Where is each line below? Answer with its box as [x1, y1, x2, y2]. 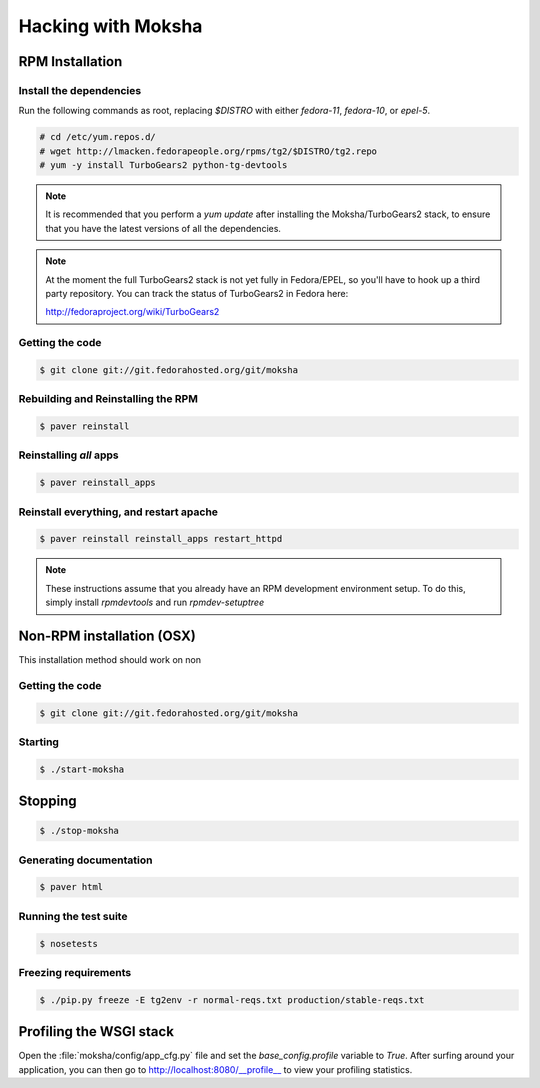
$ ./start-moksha [39, 763, 125, 775]
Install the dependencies [18, 83, 142, 97]
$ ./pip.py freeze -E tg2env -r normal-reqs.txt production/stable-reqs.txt [39, 994, 425, 1005]
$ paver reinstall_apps [39, 477, 157, 489]
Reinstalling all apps [18, 448, 119, 462]
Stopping [18, 793, 77, 810]
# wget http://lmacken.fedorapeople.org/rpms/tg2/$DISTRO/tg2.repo [39, 145, 378, 157]
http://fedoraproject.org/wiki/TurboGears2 [45, 306, 220, 318]
